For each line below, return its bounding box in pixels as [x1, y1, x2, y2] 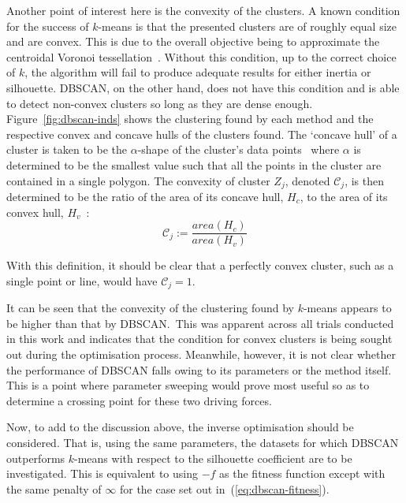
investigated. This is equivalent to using [6, 465, 198, 482]
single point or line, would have [6, 272, 158, 289]
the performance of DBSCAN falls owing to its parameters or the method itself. [6, 361, 392, 378]
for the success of [6, 17, 89, 34]
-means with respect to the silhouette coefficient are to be [74, 449, 352, 466]
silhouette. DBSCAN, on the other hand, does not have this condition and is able [6, 79, 400, 95]
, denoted [285, 172, 330, 188]
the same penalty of [6, 480, 102, 497]
